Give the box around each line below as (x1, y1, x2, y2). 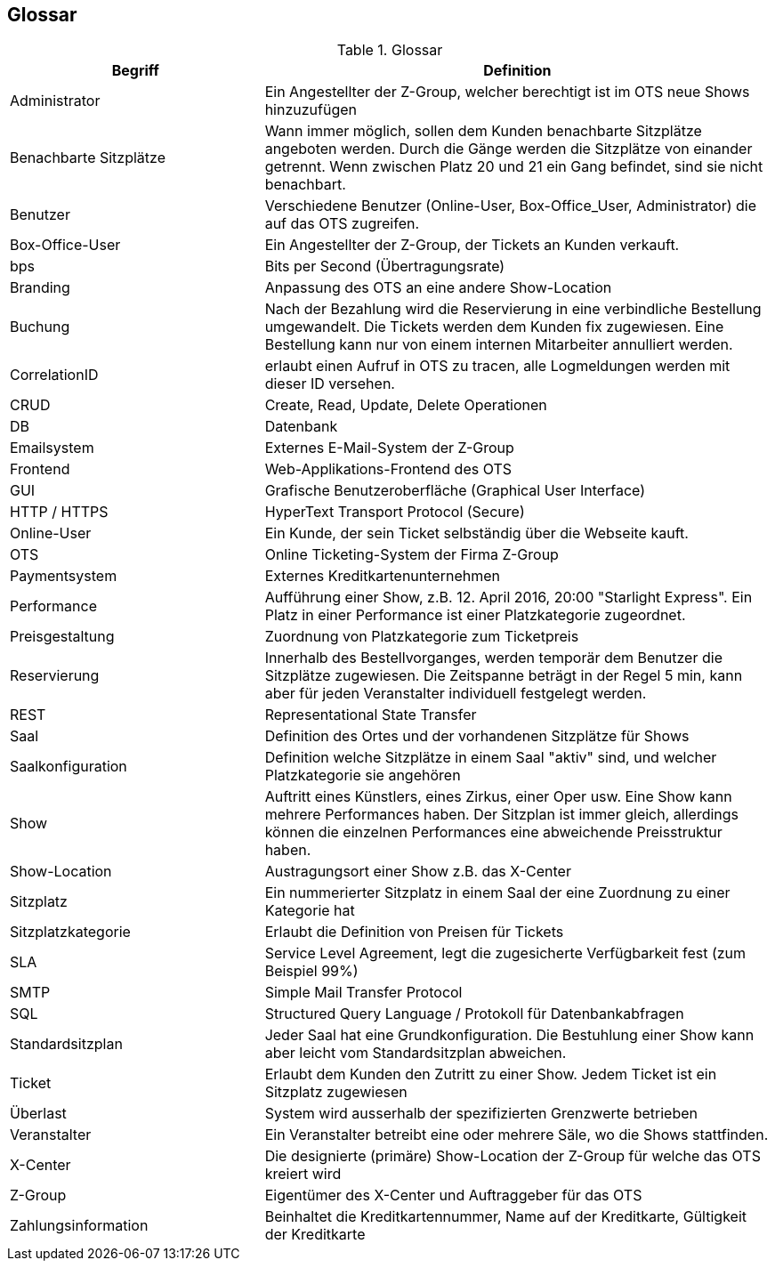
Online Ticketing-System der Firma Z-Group (264, 545, 559, 564)
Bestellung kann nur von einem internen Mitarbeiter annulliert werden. (264, 335, 733, 354)
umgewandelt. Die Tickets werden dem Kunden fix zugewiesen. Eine (264, 318, 724, 336)
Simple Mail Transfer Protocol (264, 983, 463, 1002)
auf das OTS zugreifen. (264, 214, 420, 233)
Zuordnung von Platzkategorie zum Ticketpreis (264, 627, 579, 646)
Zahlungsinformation (10, 1216, 149, 1235)
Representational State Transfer (264, 706, 477, 724)
